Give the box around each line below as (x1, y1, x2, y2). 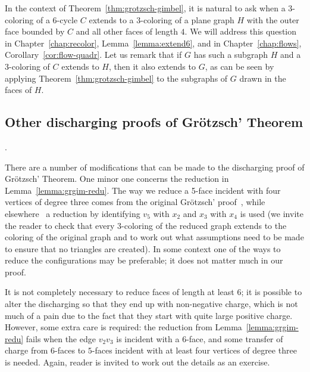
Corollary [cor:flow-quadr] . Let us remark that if (5, 48, 182, 61)
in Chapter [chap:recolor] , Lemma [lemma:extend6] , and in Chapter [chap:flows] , (5, 36, 302, 49)
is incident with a (116, 332, 180, 345)
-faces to (55, 344, 86, 356)
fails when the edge (26, 332, 96, 345)
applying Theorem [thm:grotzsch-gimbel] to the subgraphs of (5, 72, 228, 84)
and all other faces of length (76, 25, 178, 38)
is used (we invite (240, 207, 303, 219)
